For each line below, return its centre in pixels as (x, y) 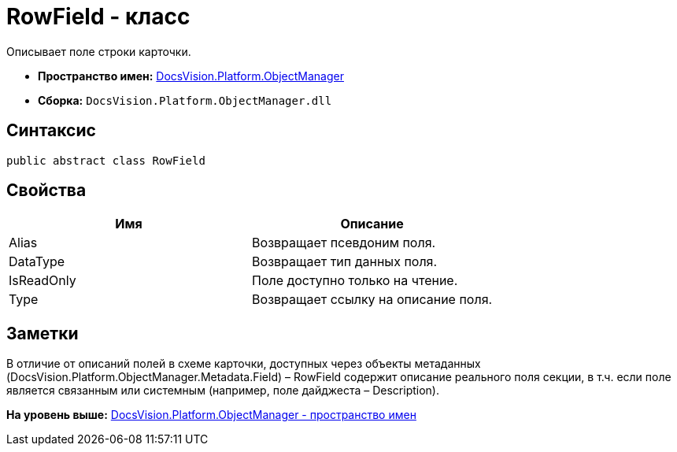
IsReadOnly (43, 281)
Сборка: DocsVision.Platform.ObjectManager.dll (185, 100)
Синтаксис (51, 131)
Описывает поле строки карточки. (99, 51)
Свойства (46, 191)
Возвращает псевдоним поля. (344, 243)
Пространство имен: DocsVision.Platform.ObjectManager (191, 76)
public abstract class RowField (106, 160)
